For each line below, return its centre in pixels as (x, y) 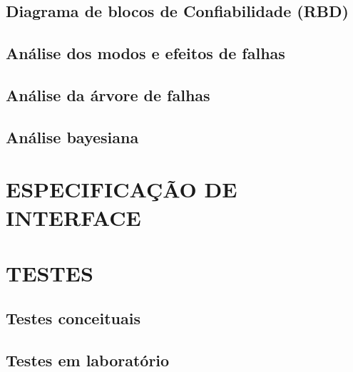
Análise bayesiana (72, 136)
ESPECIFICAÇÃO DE (122, 189)
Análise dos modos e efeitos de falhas (145, 53)
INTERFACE (73, 217)
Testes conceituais (73, 318)
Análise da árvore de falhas (108, 94)
